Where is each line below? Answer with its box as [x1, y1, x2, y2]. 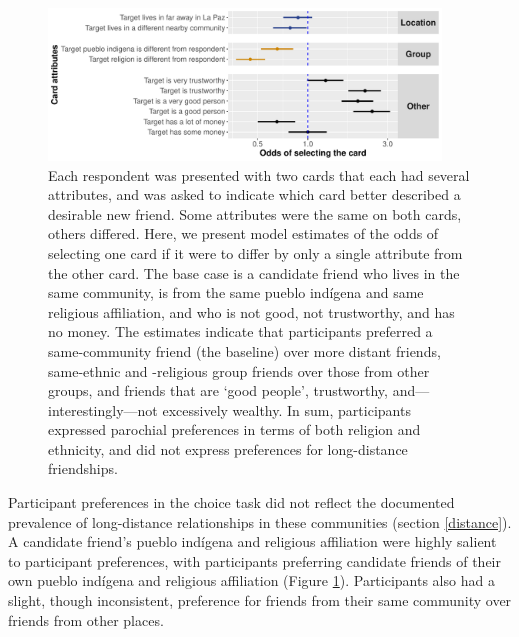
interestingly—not [48, 399, 158, 420]
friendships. [48, 458, 118, 479]
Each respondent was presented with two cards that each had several [48, 164, 470, 185]
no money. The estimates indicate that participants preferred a [48, 321, 433, 342]
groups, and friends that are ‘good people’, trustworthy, [48, 380, 388, 401]
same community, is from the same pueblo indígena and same [48, 282, 424, 303]
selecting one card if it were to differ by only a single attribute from [48, 242, 463, 263]
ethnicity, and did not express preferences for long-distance [48, 438, 408, 459]
